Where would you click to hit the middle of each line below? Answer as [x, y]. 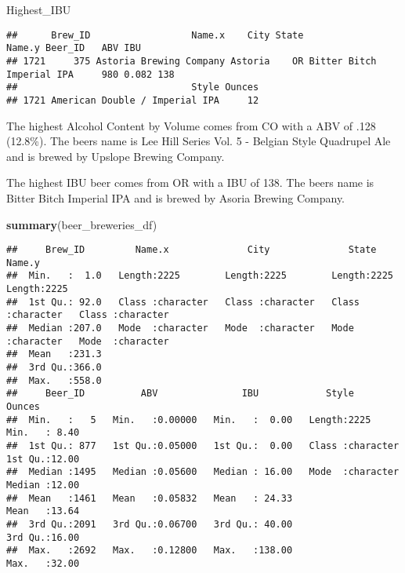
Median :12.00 [43, 485]
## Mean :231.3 [54, 354]
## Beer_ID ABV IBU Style [180, 394]
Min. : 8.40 [43, 433]
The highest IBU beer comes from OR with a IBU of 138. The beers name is [190, 182]
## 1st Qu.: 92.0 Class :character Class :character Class [183, 302]
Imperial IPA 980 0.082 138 [90, 74]
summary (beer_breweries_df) [82, 224]
